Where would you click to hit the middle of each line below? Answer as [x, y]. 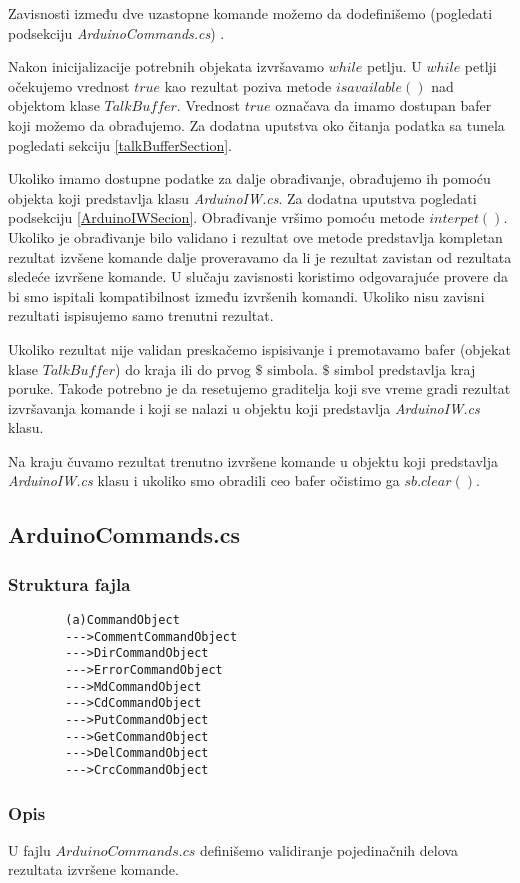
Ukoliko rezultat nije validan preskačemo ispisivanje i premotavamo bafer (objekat [259, 348]
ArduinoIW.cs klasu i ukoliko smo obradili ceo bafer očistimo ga [204, 480]
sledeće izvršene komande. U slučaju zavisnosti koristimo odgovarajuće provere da [258, 276]
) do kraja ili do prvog [183, 368]
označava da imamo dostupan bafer [383, 105]
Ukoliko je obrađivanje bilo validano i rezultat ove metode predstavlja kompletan [255, 236]
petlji [480, 66]
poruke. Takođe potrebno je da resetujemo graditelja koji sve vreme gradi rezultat [259, 388]
